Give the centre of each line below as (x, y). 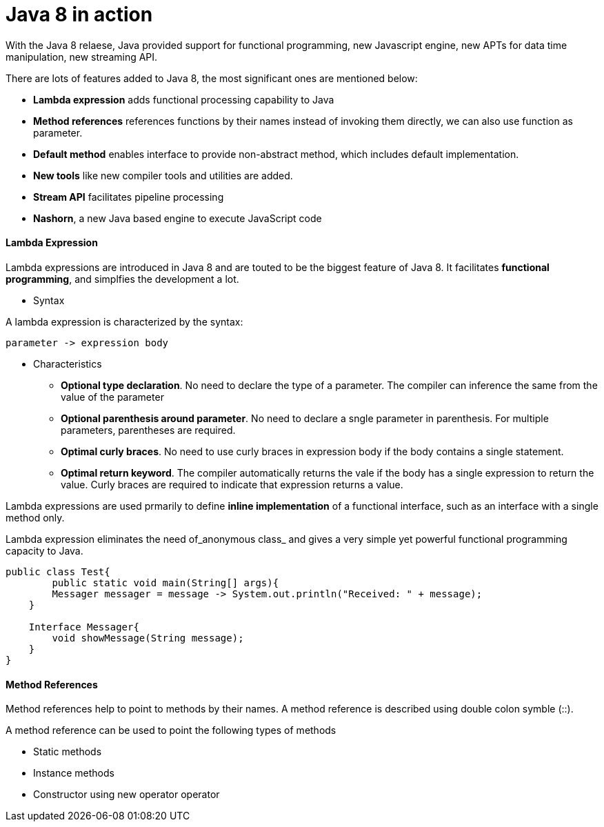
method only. (35, 517)
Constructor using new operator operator (127, 795)
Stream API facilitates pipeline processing (129, 197)
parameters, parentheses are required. (148, 430)
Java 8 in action (79, 14)
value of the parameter (112, 397)
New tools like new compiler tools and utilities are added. (163, 175)
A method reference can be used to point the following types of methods (171, 730)
